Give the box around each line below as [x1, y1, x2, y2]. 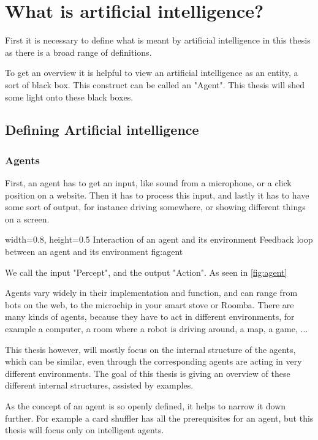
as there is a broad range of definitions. [5, 45, 152, 58]
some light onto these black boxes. [5, 90, 134, 103]
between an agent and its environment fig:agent [5, 245, 183, 258]
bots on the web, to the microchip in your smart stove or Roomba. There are [5, 298, 294, 311]
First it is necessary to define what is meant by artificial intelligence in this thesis [5, 34, 311, 47]
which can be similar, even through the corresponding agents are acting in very [5, 355, 302, 368]
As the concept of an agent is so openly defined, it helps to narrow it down [5, 400, 286, 412]
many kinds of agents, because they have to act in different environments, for [5, 310, 295, 323]
